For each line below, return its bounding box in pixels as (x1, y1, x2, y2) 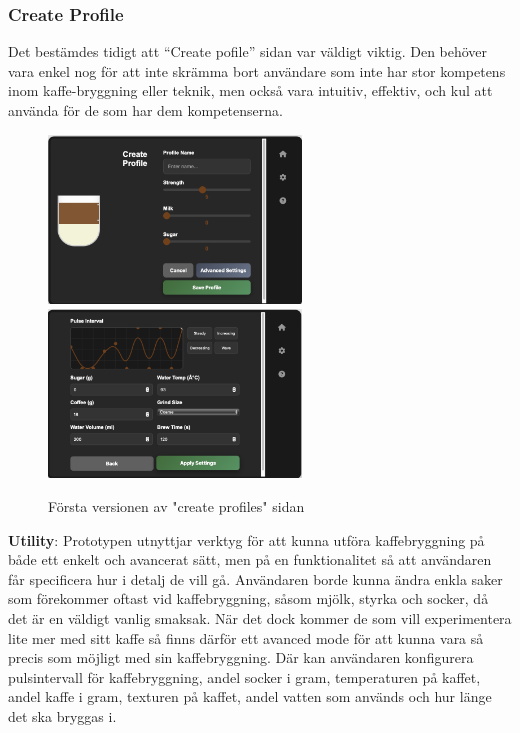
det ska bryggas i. (8, 705, 117, 726)
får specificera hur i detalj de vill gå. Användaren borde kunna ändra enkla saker (8, 568, 503, 589)
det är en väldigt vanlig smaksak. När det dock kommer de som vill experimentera (8, 607, 512, 628)
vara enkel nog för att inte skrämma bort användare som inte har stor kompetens (8, 60, 506, 81)
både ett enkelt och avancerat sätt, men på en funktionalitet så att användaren (8, 549, 492, 570)
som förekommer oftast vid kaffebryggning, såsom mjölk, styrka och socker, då (8, 588, 489, 609)
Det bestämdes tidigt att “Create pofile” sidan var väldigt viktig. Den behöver (8, 41, 488, 62)
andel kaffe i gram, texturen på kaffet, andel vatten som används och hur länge (8, 686, 492, 707)
